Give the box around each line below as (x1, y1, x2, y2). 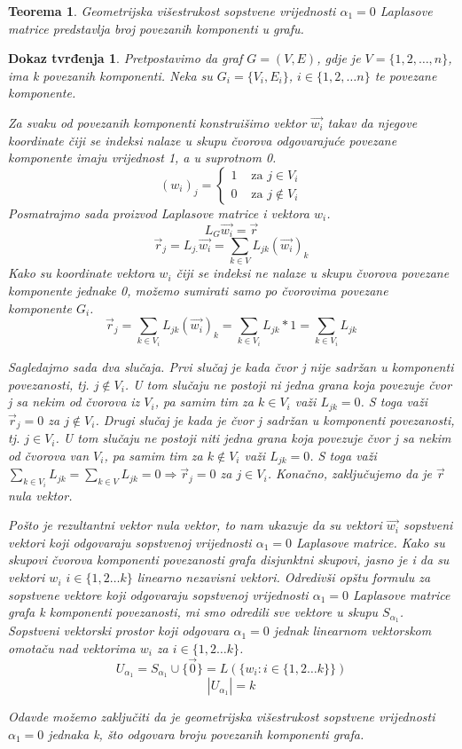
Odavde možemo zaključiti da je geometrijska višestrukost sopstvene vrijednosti (8, 707, 435, 726)
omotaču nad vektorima (8, 638, 136, 657)
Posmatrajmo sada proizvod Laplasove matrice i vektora (8, 203, 309, 222)
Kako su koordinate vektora (8, 264, 155, 282)
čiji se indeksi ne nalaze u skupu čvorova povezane (176, 264, 450, 282)
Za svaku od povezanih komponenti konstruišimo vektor (8, 113, 307, 131)
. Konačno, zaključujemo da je (267, 464, 433, 483)
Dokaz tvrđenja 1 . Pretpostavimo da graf (8, 49, 243, 67)
